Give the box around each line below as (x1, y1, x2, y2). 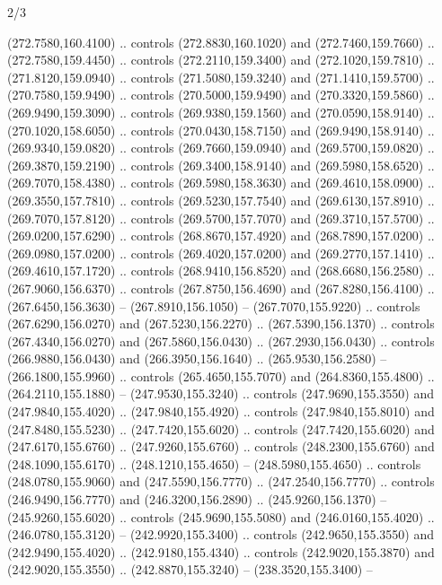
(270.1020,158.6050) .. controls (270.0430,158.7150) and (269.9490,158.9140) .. (7, 120, 435, 139)
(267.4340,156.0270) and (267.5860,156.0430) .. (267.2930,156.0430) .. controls (7, 331, 435, 350)
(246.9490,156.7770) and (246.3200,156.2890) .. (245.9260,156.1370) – (7, 490, 387, 509)
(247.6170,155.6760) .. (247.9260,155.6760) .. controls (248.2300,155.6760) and (7, 437, 435, 456)
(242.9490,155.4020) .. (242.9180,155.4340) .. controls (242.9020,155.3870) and (7, 542, 435, 561)
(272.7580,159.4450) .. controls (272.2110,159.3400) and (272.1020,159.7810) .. (7, 50, 435, 69)
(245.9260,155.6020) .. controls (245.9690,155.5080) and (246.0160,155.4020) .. (7, 507, 435, 526)
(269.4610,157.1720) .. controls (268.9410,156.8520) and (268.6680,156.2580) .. (7, 261, 435, 280)
